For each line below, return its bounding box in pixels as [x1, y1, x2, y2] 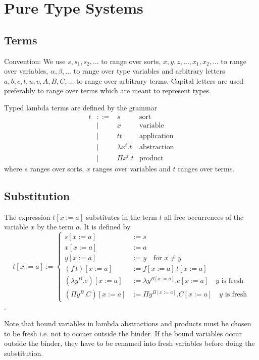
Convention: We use [4, 55, 66, 66]
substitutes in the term [86, 211, 157, 222]
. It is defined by [79, 221, 131, 232]
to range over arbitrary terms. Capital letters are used [76, 75, 244, 86]
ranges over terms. [178, 163, 235, 173]
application [139, 132, 174, 140]
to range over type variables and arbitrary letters [73, 66, 225, 76]
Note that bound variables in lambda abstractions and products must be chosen [4, 318, 251, 329]
